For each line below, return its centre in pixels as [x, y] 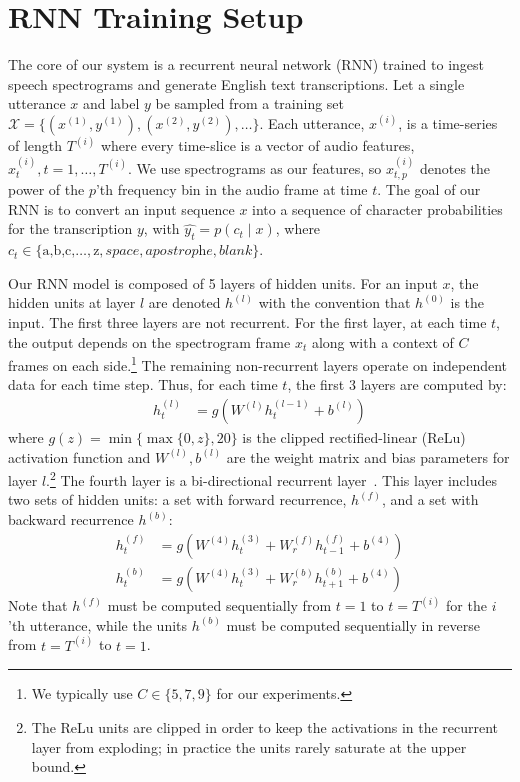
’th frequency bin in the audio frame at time [231, 189]
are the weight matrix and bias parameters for [368, 456]
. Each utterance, [312, 122]
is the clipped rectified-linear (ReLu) [354, 437]
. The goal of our [429, 189]
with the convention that [334, 302]
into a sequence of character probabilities [377, 208]
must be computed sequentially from [219, 605]
